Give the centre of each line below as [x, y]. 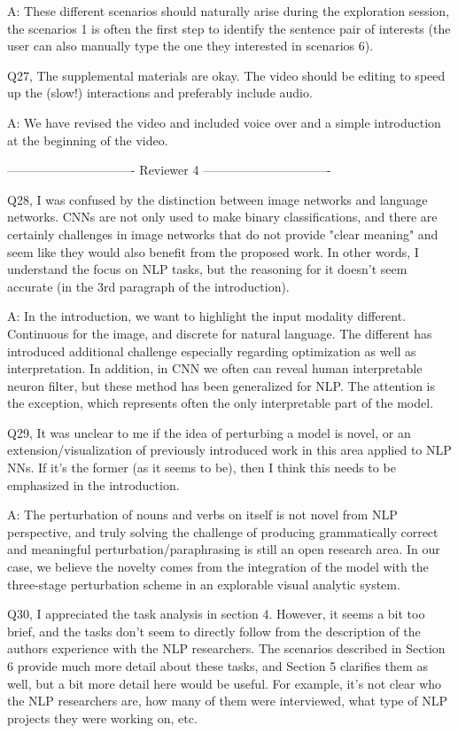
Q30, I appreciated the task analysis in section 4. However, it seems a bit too [216, 614]
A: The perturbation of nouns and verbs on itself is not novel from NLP [202, 515]
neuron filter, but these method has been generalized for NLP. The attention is [221, 385]
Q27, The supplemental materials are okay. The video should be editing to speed [226, 75]
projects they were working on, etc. [102, 717]
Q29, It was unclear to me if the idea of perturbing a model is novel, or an [209, 432]
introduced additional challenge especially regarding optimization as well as [212, 351]
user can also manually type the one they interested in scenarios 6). [190, 46]
